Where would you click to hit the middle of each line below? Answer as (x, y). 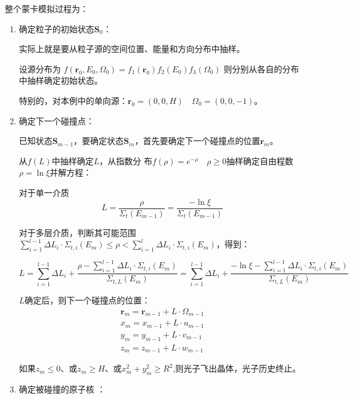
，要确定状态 (99, 141)
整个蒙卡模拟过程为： (47, 8)
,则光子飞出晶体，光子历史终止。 (237, 368)
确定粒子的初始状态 (56, 28)
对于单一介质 (44, 192)
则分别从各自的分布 (261, 68)
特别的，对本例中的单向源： (73, 100)
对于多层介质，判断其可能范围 (77, 232)
